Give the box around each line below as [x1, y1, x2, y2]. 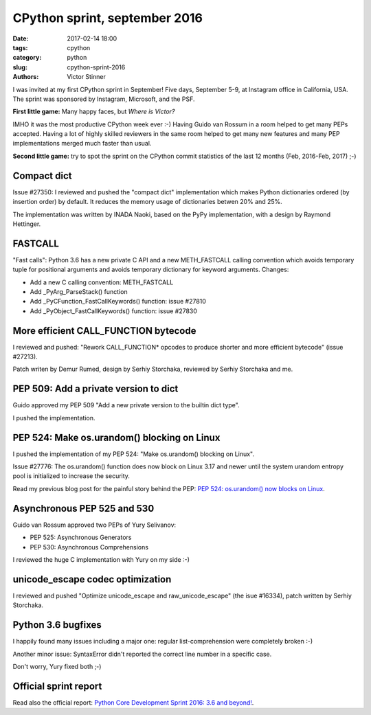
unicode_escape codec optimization [12, 574, 172, 585]
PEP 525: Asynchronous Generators [30, 533, 132, 542]
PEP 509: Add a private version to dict [12, 383, 179, 395]
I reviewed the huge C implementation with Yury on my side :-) [12, 555, 190, 563]
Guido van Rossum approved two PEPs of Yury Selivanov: [12, 521, 177, 529]
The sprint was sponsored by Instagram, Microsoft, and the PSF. [12, 95, 195, 103]
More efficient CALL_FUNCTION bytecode [12, 325, 196, 337]
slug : [12, 63, 27, 71]
